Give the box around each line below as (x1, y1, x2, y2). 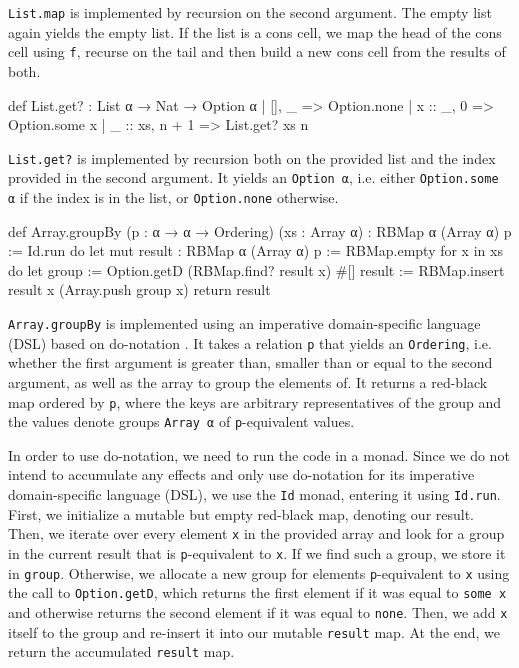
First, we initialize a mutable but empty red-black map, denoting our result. (8, 503, 475, 524)
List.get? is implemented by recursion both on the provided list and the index (8, 147, 496, 168)
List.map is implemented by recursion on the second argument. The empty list (8, 2, 492, 22)
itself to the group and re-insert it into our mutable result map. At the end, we (8, 621, 501, 642)
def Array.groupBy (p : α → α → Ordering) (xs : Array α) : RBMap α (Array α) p (8, 220, 512, 241)
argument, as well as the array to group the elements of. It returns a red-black (8, 371, 488, 392)
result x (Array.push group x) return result (8, 279, 271, 300)
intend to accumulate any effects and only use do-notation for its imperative (8, 464, 475, 485)
